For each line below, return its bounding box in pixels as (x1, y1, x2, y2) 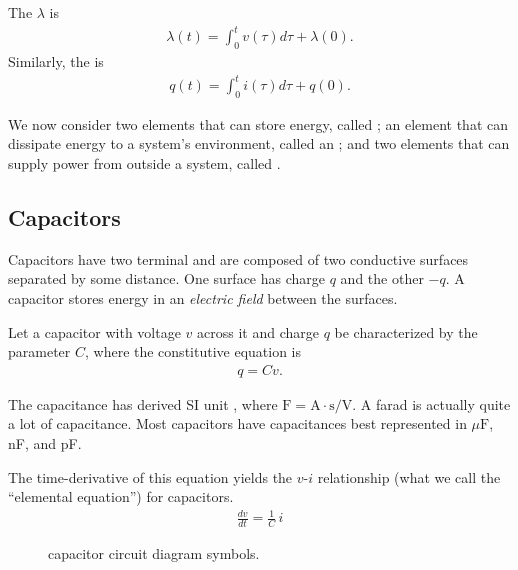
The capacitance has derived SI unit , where (8, 393, 278, 414)
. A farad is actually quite (352, 393, 511, 414)
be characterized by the (334, 321, 478, 342)
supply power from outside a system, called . (8, 153, 281, 174)
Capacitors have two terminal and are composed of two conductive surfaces (8, 248, 469, 269)
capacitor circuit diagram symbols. (48, 543, 260, 564)
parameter (8, 341, 71, 362)
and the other (340, 268, 424, 289)
